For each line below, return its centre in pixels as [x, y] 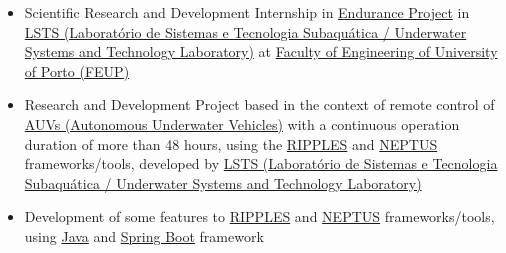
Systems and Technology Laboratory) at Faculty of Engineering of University [261, 51]
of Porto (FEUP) [77, 70]
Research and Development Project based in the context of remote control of [259, 104]
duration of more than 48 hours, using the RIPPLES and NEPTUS [231, 143]
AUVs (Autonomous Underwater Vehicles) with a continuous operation [242, 123]
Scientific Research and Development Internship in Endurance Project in [247, 12]
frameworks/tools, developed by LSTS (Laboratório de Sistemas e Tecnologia [261, 163]
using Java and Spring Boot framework [144, 235]
